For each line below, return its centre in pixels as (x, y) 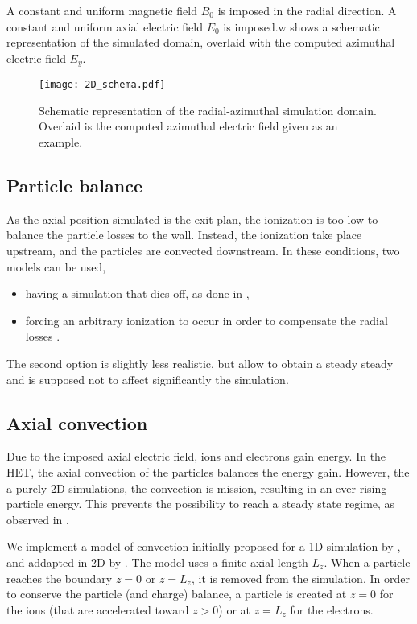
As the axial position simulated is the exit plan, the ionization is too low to (192, 219)
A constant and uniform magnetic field (102, 10)
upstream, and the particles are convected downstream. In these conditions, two (203, 251)
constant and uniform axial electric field (105, 26)
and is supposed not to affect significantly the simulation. (148, 379)
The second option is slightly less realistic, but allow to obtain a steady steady (200, 364)
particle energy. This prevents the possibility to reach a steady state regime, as (201, 504)
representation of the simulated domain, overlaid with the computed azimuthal (201, 42)
